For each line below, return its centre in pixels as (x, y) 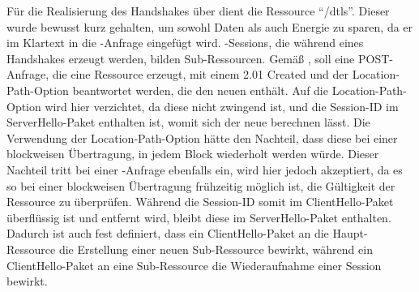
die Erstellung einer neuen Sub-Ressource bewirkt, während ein (216, 249)
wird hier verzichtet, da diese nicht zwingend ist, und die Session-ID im (222, 106)
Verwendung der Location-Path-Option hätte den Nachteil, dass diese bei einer (202, 137)
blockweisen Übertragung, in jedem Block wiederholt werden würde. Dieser (193, 154)
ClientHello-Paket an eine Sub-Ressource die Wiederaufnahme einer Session (194, 265)
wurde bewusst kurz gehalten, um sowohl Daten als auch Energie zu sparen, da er (210, 26)
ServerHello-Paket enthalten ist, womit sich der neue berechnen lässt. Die (188, 122)
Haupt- (350, 233)
